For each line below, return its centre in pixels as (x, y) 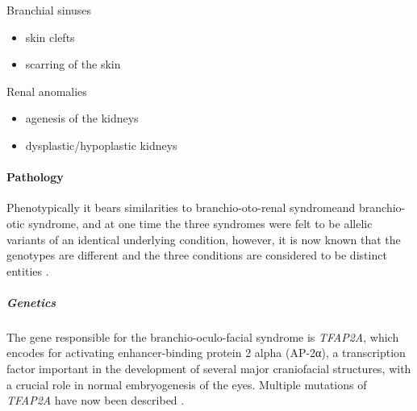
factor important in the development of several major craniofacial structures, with (209, 369)
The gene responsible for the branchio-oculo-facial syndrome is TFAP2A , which (203, 336)
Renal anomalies (47, 91)
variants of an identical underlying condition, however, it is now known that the (204, 239)
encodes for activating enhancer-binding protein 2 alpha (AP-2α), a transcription (206, 353)
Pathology (35, 177)
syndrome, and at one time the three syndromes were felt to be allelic (200, 223)
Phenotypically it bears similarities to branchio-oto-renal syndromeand (181, 208)
